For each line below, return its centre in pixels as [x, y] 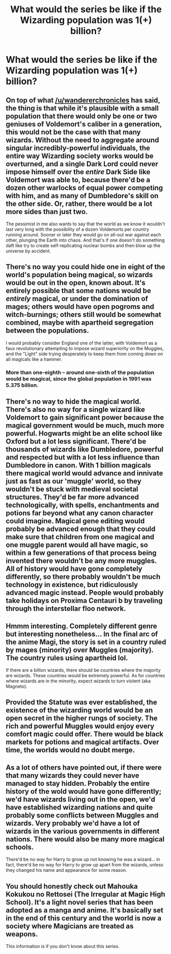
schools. [20, 847]
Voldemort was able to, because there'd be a [78, 180]
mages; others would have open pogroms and [80, 307]
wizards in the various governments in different [83, 831]
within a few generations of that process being [81, 553]
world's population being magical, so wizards [79, 275]
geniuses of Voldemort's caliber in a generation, [84, 124]
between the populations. [48, 330]
